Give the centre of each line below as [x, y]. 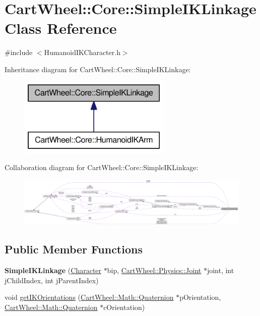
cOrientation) [124, 307]
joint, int [220, 270]
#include [19, 52]
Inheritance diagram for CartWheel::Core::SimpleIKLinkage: [98, 69]
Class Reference [61, 28]
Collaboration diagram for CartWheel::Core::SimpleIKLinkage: [102, 167]
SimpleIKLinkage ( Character [53, 270]
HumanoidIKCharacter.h [82, 52]
